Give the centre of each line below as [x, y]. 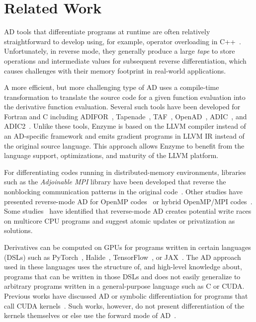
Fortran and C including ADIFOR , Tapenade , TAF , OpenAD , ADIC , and [126, 116]
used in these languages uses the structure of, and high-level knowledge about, [123, 267]
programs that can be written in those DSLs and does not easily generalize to [122, 276]
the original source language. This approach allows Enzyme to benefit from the [124, 145]
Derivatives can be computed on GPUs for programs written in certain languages [128, 247]
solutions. [18, 230]
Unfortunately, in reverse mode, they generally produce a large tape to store [120, 51]
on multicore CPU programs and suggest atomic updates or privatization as [120, 220]
